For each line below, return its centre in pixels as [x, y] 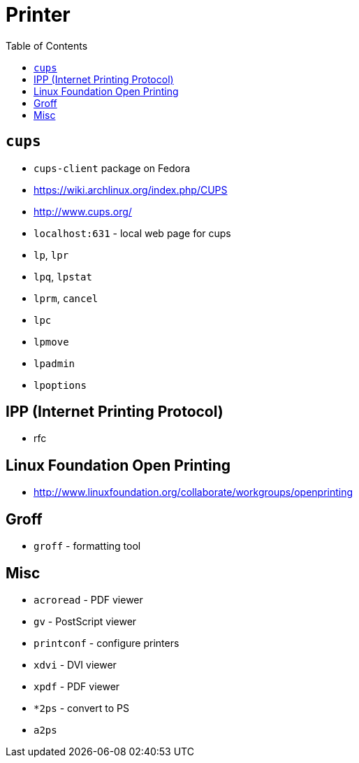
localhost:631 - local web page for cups [132, 233]
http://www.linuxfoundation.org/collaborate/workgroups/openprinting [193, 492]
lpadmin [54, 363]
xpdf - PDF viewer [77, 686]
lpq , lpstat [63, 276]
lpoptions [60, 385]
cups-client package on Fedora [112, 168]
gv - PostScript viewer [85, 621]
